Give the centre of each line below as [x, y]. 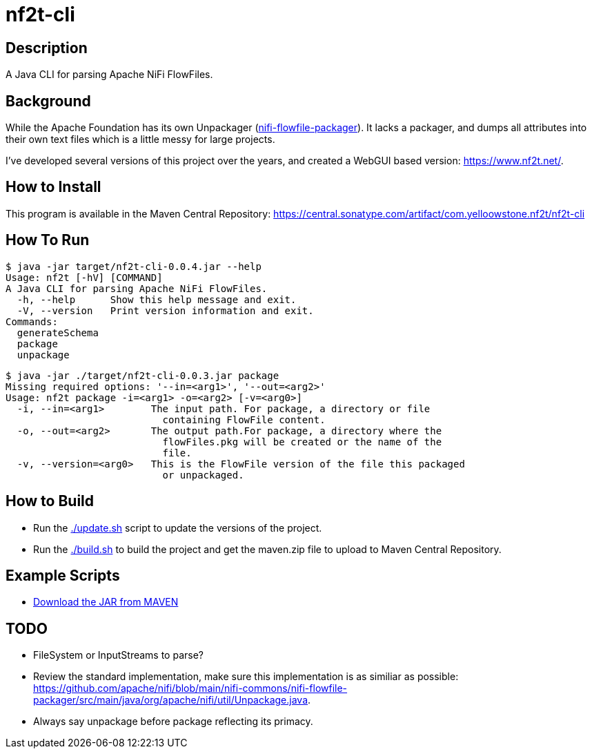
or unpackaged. [203, 475]
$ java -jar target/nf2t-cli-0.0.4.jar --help [134, 266]
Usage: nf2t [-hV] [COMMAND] [84, 277]
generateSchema [58, 332]
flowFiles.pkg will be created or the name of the [302, 442]
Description [47, 48]
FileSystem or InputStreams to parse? [118, 655]
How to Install [53, 187]
